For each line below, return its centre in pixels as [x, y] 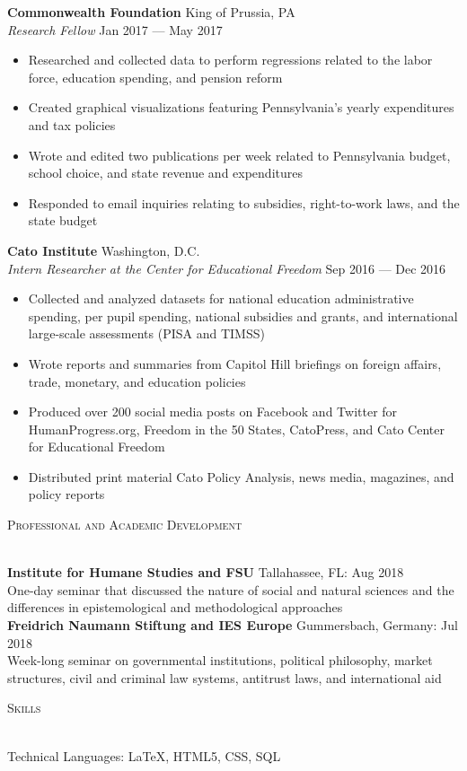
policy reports [66, 494]
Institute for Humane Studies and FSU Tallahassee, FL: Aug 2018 [206, 572]
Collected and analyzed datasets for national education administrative [221, 298]
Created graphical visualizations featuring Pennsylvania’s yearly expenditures [241, 107]
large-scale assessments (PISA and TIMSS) [146, 333]
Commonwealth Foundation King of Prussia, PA [151, 12]
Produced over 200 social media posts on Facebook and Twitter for [213, 412]
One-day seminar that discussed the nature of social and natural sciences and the [231, 589]
